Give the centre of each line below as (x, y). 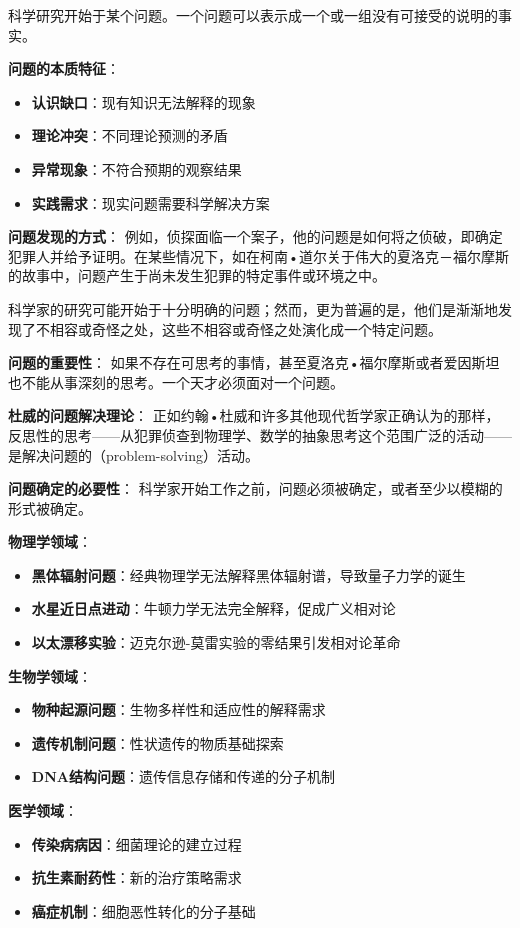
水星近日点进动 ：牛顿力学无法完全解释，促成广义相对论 (213, 608)
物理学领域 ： (50, 541)
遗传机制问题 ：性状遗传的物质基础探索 (157, 742)
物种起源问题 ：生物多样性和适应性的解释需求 (178, 709)
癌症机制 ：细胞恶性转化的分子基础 (143, 910)
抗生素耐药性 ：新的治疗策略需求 (136, 877)
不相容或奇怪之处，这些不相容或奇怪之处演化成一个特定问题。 (238, 328)
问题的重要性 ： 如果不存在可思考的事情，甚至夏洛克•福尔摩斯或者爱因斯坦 (254, 362)
